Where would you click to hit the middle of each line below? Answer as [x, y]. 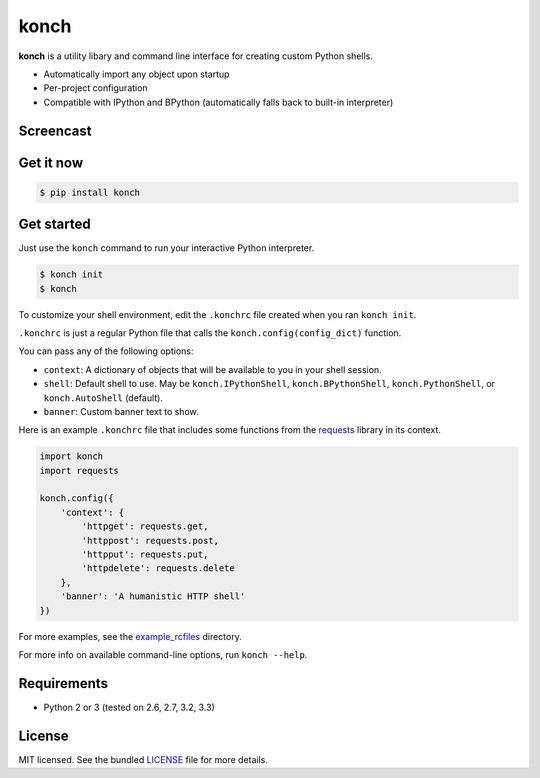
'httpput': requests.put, [145, 554]
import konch [71, 456]
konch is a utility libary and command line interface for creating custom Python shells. [196, 56]
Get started [54, 224]
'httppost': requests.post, [150, 540]
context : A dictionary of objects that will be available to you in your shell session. [212, 369]
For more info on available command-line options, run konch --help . [163, 654]
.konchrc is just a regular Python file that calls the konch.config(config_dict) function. [210, 332]
